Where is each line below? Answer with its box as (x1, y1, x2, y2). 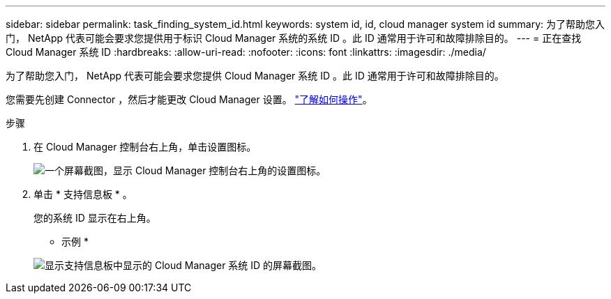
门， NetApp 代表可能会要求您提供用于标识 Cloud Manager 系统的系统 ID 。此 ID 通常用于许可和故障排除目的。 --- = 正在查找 (6, 32, 582, 44)
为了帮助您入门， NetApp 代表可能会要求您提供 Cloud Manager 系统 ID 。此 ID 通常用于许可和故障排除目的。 (6, 70, 504, 82)
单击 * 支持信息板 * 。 (33, 188, 133, 200)
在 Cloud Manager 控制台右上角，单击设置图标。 (33, 141, 257, 153)
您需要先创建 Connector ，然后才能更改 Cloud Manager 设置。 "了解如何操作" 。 (6, 93, 372, 105)
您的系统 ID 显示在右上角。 (33, 212, 156, 224)
